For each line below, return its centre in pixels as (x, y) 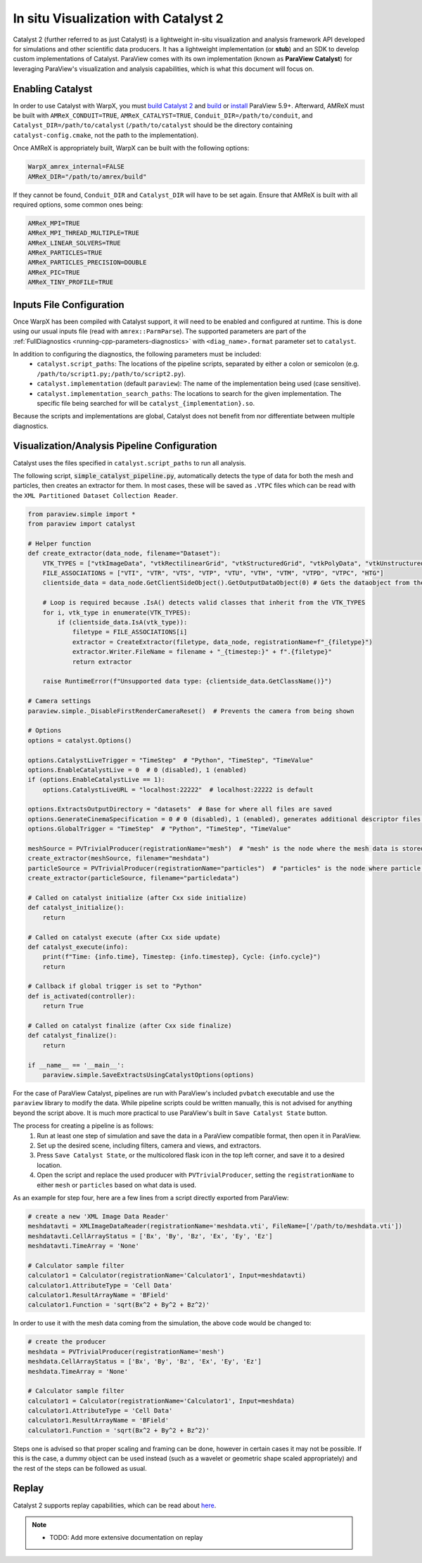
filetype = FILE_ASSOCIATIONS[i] (130, 632)
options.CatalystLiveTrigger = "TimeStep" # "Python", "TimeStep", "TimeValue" (171, 760)
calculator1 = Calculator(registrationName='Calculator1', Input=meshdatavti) (167, 1275)
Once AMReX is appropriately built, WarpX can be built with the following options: (131, 148)
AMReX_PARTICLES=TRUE (65, 253)
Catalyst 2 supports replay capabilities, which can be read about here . (115, 1505)
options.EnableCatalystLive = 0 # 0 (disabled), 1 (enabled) (137, 770)
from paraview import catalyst (82, 524)
